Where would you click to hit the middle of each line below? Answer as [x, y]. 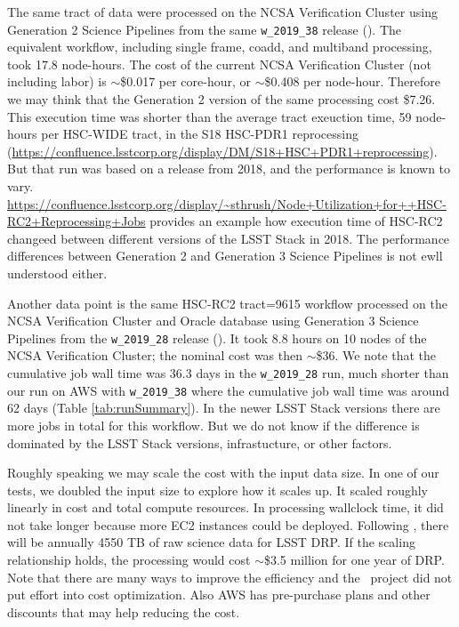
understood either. [57, 273]
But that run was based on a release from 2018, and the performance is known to [229, 169]
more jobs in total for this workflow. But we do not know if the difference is [213, 425]
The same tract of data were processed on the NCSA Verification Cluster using [222, 12]
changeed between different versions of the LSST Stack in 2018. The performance [229, 238]
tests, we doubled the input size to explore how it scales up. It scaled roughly [218, 490]
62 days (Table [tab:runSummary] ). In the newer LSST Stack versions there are [224, 408]
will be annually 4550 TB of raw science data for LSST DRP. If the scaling [211, 542]
